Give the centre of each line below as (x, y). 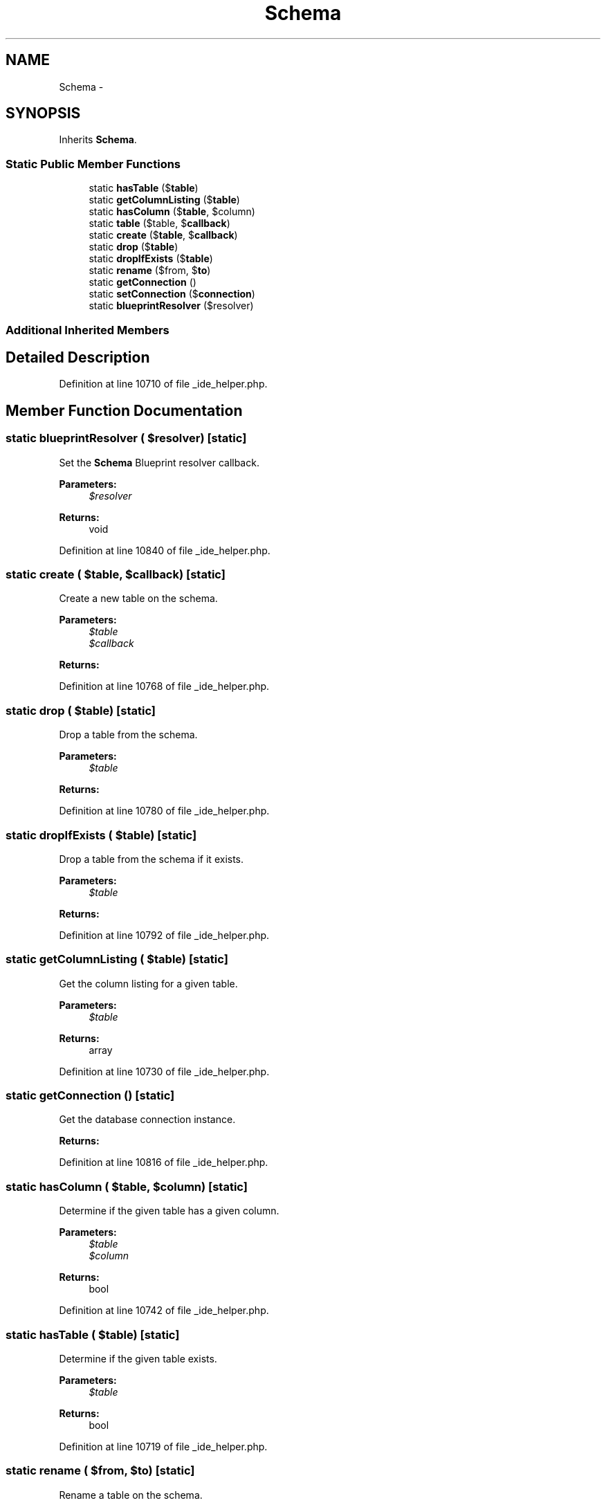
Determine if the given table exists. (138, 1358)
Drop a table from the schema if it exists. (151, 859)
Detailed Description (78, 357)
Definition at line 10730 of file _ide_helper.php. (164, 1071)
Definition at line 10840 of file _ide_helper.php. (165, 550)
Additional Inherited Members (88, 330)
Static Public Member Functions (93, 164)
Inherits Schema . (98, 140)
